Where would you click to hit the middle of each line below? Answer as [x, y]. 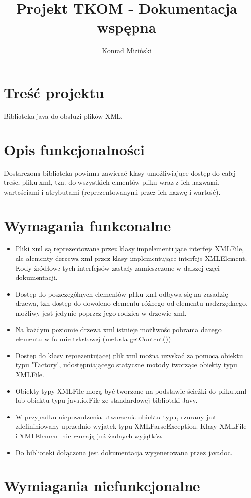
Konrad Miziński [127, 50]
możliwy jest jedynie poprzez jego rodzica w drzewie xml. [101, 313]
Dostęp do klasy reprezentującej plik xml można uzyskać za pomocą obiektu [129, 355]
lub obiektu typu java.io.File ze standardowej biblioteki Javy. [106, 400]
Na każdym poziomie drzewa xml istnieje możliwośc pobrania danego [118, 329]
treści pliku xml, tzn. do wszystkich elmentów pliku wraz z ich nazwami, [112, 182]
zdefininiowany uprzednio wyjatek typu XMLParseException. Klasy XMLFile [131, 426]
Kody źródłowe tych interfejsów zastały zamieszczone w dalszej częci [117, 268]
